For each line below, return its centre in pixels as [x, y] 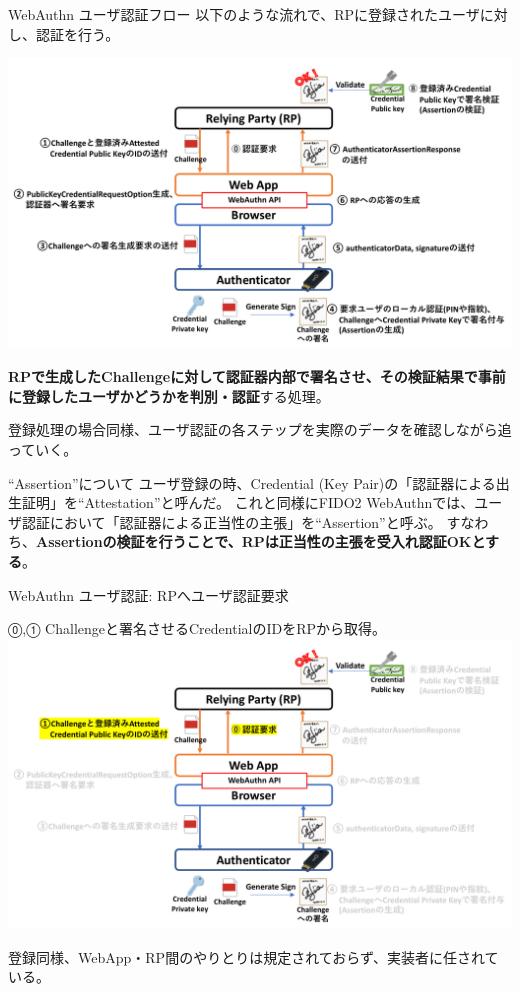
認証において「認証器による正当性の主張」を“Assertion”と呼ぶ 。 [231, 521]
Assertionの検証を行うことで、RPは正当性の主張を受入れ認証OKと [261, 541]
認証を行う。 [77, 33]
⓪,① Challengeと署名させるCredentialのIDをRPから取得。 [197, 628]
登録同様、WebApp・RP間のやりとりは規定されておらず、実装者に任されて [253, 956]
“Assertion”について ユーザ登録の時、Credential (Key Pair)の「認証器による [252, 482]
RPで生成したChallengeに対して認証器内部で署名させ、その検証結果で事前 [257, 376]
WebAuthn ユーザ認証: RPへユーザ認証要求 [148, 594]
